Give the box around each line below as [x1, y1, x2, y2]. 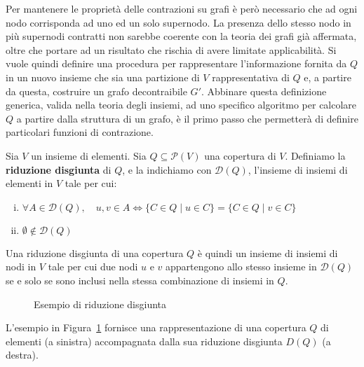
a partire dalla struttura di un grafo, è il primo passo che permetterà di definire [16, 111, 358, 125]
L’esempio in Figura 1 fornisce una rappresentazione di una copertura [6, 320, 306, 335]
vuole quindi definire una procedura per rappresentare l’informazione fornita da [6, 56, 347, 71]
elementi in [6, 176, 53, 191]
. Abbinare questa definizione [201, 83, 327, 98]
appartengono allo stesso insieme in [165, 259, 317, 274]
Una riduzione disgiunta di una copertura [6, 245, 184, 260]
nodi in [6, 259, 36, 274]
